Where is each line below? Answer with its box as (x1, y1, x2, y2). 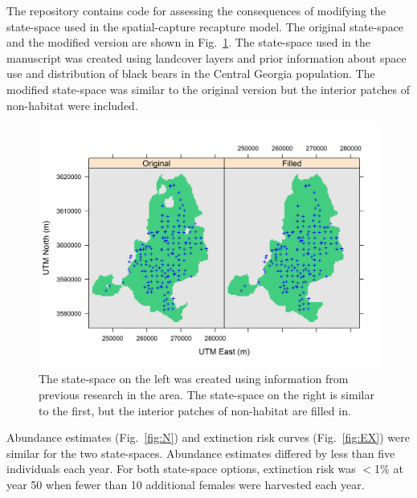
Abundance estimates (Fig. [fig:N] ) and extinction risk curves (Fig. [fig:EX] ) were (6, 429, 410, 446)
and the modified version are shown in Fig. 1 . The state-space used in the (6, 34, 370, 51)
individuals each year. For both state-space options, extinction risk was (6, 460, 356, 477)
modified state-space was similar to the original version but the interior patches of (6, 80, 410, 97)
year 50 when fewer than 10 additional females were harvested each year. (6, 476, 365, 492)
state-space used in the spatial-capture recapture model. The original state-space (6, 18, 404, 35)
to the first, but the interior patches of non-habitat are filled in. (39, 402, 351, 418)
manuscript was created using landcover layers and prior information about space (6, 49, 407, 66)
